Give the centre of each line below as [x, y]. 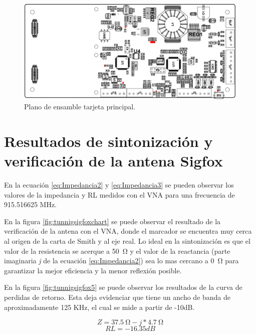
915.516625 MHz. [30, 204]
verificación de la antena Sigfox [113, 161]
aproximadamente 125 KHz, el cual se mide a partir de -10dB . [99, 307]
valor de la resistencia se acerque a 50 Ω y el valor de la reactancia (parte [117, 250]
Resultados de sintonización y [108, 141]
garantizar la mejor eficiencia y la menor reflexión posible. [93, 270]
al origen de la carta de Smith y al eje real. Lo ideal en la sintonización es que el [127, 240]
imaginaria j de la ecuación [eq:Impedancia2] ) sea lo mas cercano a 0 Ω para [121, 261]
